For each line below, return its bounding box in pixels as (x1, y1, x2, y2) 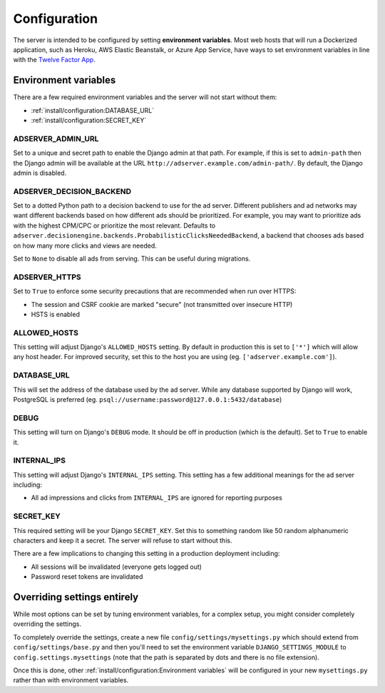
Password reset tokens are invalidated (31, 572, 143, 581)
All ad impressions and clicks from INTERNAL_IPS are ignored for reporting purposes (31, 493, 283, 502)
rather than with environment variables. (13, 676, 129, 684)
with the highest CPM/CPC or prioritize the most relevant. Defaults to (13, 221, 216, 230)
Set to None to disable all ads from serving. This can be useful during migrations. (13, 254, 251, 263)
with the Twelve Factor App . (13, 56, 96, 64)
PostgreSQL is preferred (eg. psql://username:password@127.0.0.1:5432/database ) (13, 395, 282, 404)
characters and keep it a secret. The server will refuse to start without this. (13, 536, 232, 545)
